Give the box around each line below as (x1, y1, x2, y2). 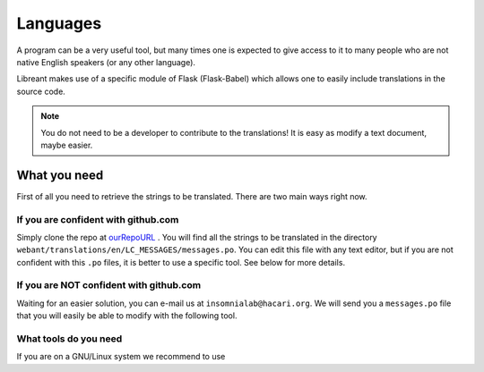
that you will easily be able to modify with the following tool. (16, 310, 238, 321)
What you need (16, 167, 104, 182)
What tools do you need (16, 333, 123, 345)
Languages (16, 13, 102, 33)
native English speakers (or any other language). (16, 56, 196, 67)
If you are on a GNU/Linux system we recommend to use (16, 351, 226, 362)
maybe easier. (40, 139, 93, 150)
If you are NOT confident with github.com (16, 279, 202, 292)
